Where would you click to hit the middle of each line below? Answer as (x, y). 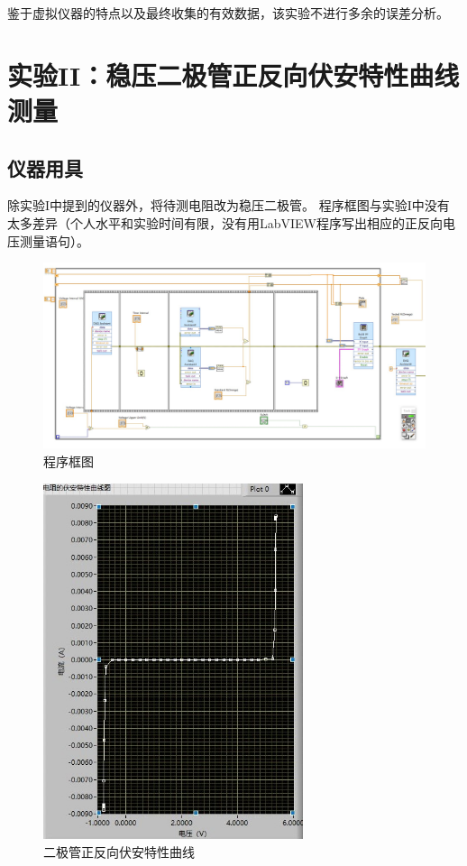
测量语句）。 (54, 240)
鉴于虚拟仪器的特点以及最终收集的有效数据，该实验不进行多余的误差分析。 (228, 13)
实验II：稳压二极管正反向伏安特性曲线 (233, 74)
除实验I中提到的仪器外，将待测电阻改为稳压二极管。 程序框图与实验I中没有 (229, 205)
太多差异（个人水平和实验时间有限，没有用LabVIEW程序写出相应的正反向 (225, 222)
